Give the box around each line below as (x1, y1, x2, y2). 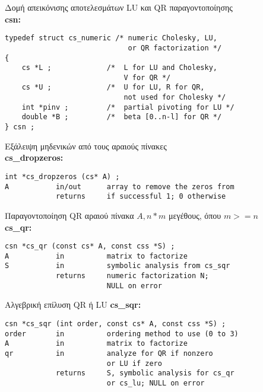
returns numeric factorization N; (55, 272, 209, 281)
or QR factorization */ (128, 43, 222, 52)
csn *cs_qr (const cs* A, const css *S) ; (5, 242, 175, 251)
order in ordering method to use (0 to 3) (5, 329, 239, 338)
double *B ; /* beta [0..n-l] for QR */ (21, 113, 222, 122)
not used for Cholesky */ (123, 93, 226, 102)
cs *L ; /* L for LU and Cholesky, (21, 63, 217, 72)
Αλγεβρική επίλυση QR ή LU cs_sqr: (5, 298, 141, 311)
